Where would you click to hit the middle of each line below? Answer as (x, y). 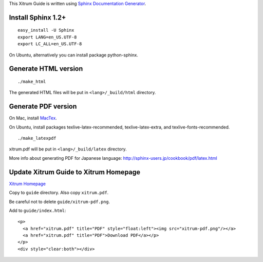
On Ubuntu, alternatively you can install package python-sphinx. (74, 55)
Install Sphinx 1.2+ (38, 17)
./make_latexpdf (37, 138)
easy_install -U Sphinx (46, 30)
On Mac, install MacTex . (33, 118)
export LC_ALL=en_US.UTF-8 (50, 44)
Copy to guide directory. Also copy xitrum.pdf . (59, 193)
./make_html (32, 81)
